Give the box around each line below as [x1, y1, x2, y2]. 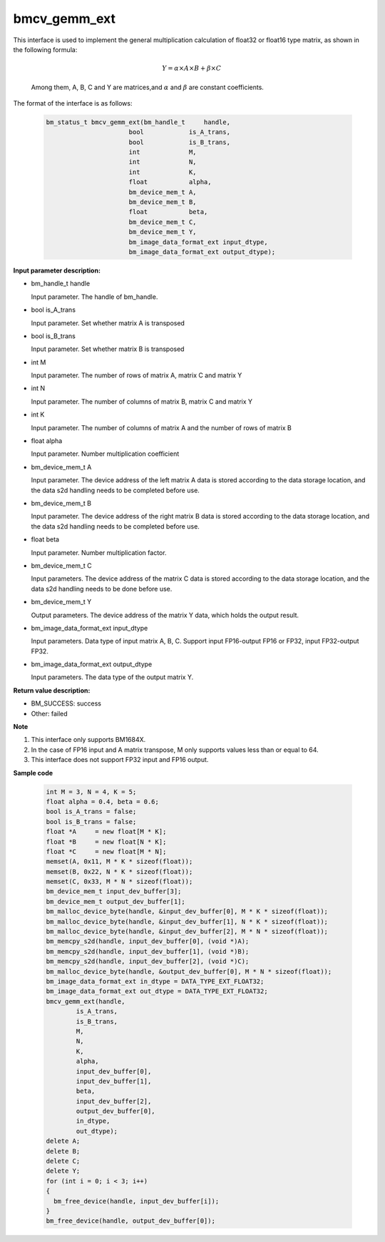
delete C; [46, 1157, 81, 1166]
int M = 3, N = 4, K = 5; [46, 788, 137, 795]
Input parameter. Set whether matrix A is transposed [31, 318, 185, 327]
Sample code [13, 768, 53, 777]
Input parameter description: [13, 266, 101, 275]
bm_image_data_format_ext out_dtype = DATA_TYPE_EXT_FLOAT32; [46, 987, 268, 995]
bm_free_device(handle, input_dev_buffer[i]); [53, 1197, 220, 1205]
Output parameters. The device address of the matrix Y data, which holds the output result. [31, 611, 299, 619]
